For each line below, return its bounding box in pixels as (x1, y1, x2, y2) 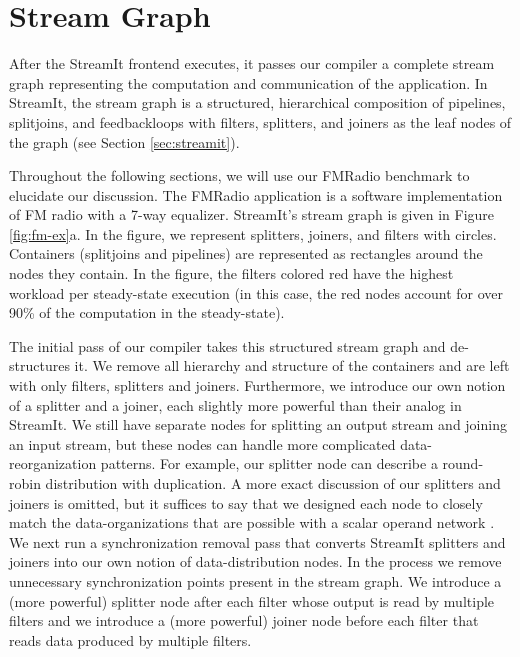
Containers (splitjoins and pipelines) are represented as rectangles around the (9, 243, 483, 264)
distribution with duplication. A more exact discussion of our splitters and (45, 473, 501, 493)
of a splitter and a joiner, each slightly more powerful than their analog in (9, 394, 462, 415)
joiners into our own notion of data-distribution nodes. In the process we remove (9, 551, 502, 572)
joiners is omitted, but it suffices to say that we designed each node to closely (9, 492, 483, 513)
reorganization (9, 453, 97, 474)
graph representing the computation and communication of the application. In (9, 72, 488, 93)
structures (9, 355, 70, 376)
